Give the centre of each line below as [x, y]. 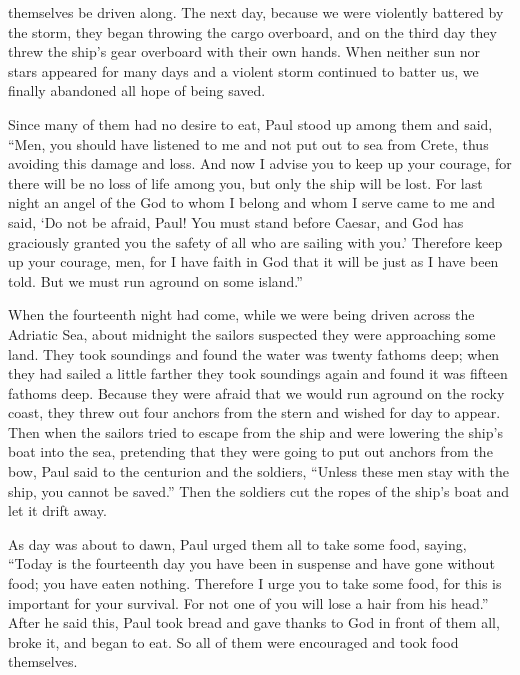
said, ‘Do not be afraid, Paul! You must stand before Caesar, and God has [236, 221]
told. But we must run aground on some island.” [155, 280]
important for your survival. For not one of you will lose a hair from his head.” [248, 602]
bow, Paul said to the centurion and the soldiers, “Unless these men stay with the [258, 471]
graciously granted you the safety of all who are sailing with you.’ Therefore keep [255, 241]
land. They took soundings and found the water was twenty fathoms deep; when [254, 353]
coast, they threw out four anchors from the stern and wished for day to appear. [254, 412]
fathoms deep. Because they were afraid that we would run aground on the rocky [256, 392]
